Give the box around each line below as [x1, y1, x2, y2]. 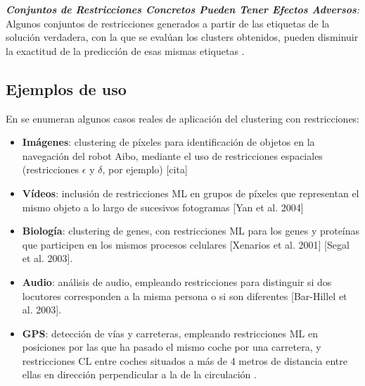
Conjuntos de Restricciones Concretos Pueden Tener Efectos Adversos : [6, 2, 360, 16]
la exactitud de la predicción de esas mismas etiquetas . [6, 43, 245, 58]
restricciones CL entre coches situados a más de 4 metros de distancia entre [22, 353, 347, 368]
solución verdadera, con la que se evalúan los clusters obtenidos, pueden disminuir [6, 30, 359, 44]
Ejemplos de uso [6, 77, 127, 99]
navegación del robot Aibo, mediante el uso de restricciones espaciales [22, 148, 323, 163]
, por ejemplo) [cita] [102, 162, 188, 177]
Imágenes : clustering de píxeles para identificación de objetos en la [22, 135, 315, 149]
